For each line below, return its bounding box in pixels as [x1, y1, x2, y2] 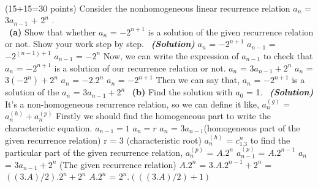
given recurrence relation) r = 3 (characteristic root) [5, 133, 202, 146]
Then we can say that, [156, 73, 240, 86]
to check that [263, 49, 313, 62]
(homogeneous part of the [203, 121, 300, 134]
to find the [250, 133, 290, 146]
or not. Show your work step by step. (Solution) [5, 37, 195, 50]
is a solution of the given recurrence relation [148, 25, 314, 38]
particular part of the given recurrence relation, [5, 145, 183, 158]
